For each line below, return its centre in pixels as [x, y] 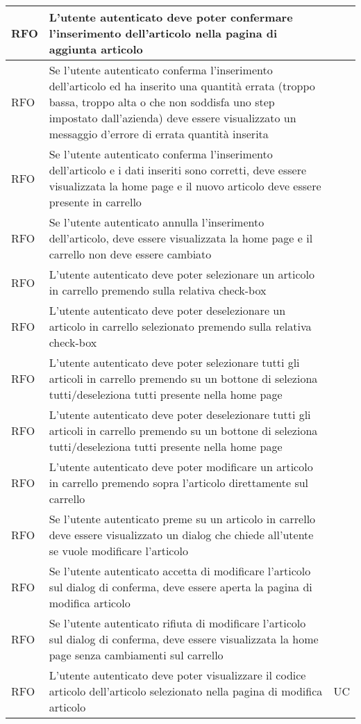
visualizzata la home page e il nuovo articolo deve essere [185, 186]
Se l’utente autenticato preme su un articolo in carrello [182, 519]
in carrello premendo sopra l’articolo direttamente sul [179, 483]
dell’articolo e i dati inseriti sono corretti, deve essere [178, 170]
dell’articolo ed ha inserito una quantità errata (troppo [182, 86]
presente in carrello [95, 202]
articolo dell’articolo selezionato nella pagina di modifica [186, 691]
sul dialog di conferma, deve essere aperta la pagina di [180, 587]
